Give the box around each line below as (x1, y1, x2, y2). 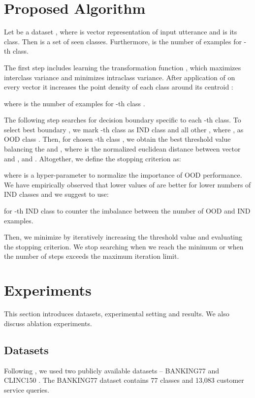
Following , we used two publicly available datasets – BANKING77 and (4, 365, 220, 375)
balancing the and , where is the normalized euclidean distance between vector (4, 144, 241, 154)
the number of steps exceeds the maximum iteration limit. (4, 251, 179, 261)
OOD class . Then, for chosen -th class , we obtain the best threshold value (4, 134, 231, 144)
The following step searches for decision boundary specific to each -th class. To (4, 115, 241, 125)
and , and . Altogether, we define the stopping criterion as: (4, 153, 181, 163)
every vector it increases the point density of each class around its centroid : (4, 82, 233, 92)
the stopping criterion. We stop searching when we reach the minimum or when (4, 241, 244, 251)
